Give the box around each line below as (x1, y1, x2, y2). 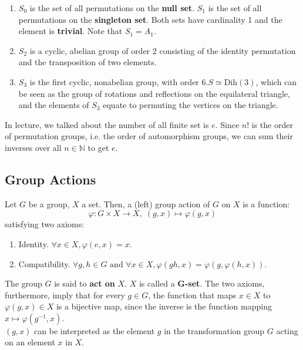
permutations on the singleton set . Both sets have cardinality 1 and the (18, 13, 282, 25)
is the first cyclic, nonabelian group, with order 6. (29, 75, 208, 87)
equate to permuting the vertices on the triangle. (103, 99, 278, 111)
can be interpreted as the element (34, 324, 155, 336)
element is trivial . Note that (18, 25, 123, 37)
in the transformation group (164, 324, 265, 336)
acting (276, 324, 298, 336)
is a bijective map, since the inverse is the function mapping (56, 300, 272, 312)
